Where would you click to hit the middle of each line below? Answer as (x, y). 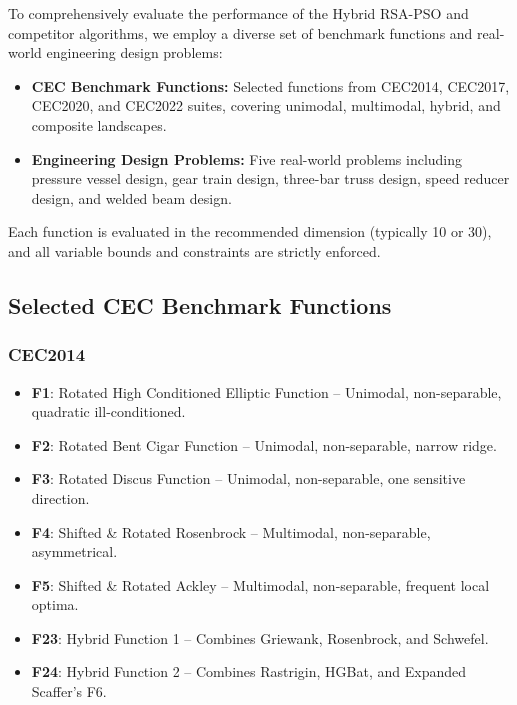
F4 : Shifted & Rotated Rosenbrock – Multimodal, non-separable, (231, 531)
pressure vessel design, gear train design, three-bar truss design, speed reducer (270, 178)
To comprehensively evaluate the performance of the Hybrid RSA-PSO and (238, 13)
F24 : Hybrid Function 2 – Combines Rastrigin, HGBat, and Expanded (248, 671)
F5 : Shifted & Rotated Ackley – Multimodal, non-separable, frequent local (260, 584)
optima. (55, 604)
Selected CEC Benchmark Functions (200, 304)
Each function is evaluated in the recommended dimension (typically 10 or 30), (250, 231)
